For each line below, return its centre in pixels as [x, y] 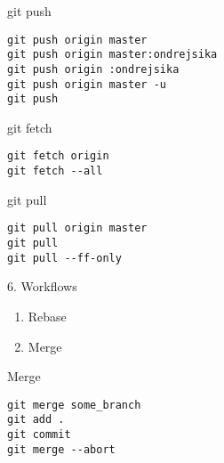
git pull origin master [77, 228]
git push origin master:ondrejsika [112, 55]
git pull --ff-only [64, 258]
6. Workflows [42, 286]
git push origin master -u [87, 84]
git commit [39, 435]
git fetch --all [55, 171]
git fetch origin [58, 156]
